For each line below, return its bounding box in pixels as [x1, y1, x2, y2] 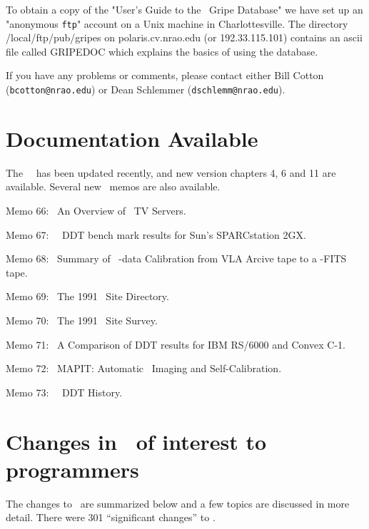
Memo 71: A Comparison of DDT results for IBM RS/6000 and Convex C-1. [6, 337, 345, 351]
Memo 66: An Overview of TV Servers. [6, 203, 186, 217]
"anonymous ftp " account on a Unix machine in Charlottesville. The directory [6, 16, 348, 31]
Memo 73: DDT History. [6, 384, 123, 399]
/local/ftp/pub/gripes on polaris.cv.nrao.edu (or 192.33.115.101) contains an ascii [6, 30, 363, 45]
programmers [6, 454, 139, 483]
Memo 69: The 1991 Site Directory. [6, 289, 169, 304]
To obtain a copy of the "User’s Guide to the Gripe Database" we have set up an [6, 2, 363, 16]
